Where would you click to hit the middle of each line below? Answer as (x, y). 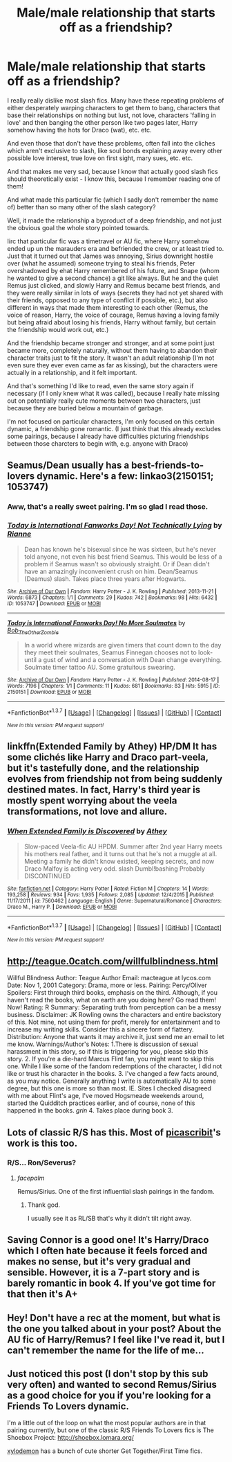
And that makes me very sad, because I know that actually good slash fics (113, 171)
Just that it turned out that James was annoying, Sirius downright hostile (110, 256)
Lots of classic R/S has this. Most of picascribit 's (114, 1132)
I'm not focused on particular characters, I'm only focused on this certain (111, 421)
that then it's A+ (42, 1294)
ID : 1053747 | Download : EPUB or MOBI (54, 603)
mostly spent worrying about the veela (92, 801)
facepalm (31, 1178)
